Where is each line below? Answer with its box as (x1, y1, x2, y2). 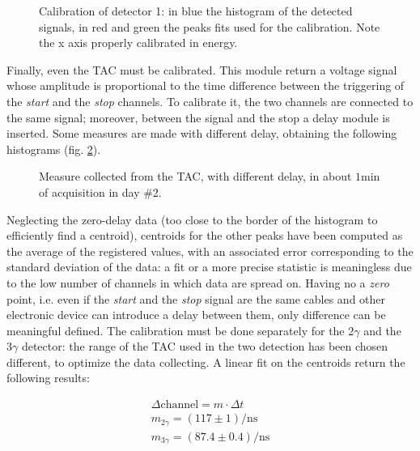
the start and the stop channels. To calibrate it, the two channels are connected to (6, 92, 414, 109)
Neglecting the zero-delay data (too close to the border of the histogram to (6, 211, 378, 228)
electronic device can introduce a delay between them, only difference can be (6, 306, 386, 323)
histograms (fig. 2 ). (6, 140, 101, 157)
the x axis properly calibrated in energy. (39, 34, 238, 51)
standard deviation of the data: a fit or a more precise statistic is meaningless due (6, 258, 412, 275)
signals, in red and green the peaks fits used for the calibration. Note (39, 18, 380, 35)
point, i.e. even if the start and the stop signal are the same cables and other (6, 290, 386, 307)
